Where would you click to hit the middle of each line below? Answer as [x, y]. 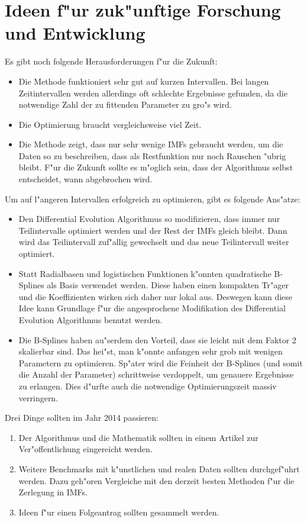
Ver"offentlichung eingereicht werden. [85, 449]
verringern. [38, 397]
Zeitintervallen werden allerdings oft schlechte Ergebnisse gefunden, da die [153, 93]
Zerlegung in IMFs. [53, 492]
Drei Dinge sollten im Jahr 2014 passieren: [82, 418]
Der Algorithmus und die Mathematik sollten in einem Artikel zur [138, 437]
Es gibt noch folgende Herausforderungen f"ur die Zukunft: [111, 61]
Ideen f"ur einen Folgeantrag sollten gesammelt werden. [119, 512]
